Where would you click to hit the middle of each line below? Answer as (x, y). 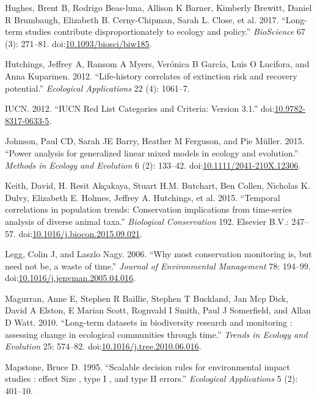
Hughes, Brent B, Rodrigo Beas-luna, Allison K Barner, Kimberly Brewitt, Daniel (158, 7)
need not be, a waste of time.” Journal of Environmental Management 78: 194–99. (158, 265)
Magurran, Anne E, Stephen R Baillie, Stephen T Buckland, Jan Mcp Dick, (147, 298)
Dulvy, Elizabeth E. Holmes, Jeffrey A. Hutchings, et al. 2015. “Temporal (143, 197)
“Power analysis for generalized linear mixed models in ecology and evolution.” (152, 152)
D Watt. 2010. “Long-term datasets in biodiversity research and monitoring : (149, 322)
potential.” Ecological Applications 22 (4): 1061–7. (97, 88)
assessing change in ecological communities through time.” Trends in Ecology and (156, 334)
